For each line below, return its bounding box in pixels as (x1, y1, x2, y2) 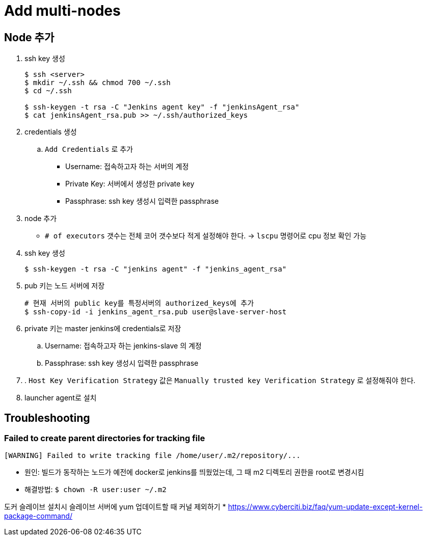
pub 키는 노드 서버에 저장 (24, 281, 105, 290)
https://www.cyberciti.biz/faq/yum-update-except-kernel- (228, 502, 423, 511)
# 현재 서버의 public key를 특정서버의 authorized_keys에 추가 (24, 299, 254, 308)
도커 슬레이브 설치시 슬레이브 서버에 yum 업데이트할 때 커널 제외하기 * (4, 502, 226, 511)
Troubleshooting (4, 411, 90, 424)
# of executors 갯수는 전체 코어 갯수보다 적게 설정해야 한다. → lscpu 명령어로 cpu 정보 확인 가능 (45, 231, 367, 240)
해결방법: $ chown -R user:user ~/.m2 (24, 485, 167, 494)
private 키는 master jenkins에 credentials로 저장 (24, 324, 181, 333)
